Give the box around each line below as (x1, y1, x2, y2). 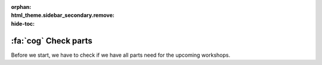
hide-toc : (11, 20, 35, 27)
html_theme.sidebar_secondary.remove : (11, 12, 114, 19)
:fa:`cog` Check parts (11, 36, 92, 46)
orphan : (11, 4, 32, 10)
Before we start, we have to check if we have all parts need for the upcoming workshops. (11, 51, 231, 58)
